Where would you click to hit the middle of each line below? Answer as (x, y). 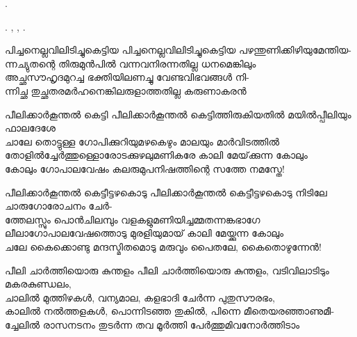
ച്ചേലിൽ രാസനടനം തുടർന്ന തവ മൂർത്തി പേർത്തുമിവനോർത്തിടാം (152, 324)
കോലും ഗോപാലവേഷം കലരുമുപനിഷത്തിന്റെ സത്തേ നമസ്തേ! (145, 168)
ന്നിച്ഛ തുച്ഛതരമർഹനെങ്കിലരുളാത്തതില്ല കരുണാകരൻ (126, 90)
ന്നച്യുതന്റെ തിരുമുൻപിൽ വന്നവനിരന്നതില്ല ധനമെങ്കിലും (131, 63)
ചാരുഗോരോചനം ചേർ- (59, 206)
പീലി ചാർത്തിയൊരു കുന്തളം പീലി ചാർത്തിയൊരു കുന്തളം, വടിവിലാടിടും (167, 270)
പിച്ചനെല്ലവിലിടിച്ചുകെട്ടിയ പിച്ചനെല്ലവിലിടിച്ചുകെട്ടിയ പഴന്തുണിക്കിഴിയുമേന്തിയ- (178, 50)
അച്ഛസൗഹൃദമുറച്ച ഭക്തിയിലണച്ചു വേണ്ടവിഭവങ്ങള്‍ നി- (127, 77)
